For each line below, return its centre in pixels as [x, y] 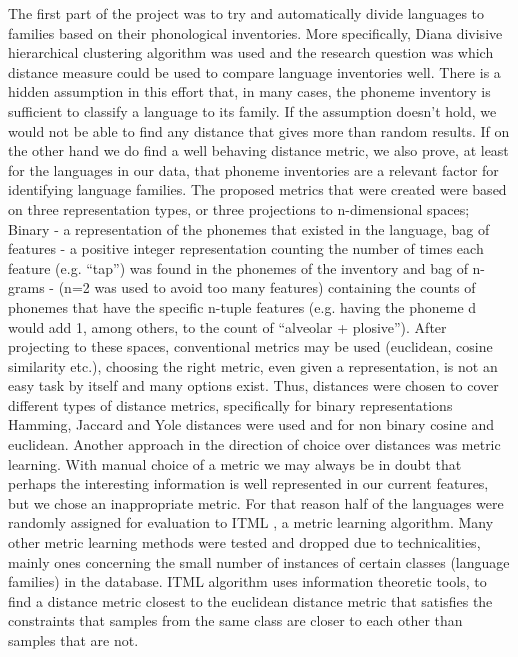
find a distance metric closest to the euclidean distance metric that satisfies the [250, 600]
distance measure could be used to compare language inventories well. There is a [254, 71]
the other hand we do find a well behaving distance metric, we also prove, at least [258, 150]
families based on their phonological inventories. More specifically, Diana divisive [255, 32]
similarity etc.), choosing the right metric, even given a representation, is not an [253, 365]
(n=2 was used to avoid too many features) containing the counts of [267, 287]
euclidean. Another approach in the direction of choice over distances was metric [254, 444]
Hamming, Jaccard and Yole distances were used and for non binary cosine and [251, 424]
